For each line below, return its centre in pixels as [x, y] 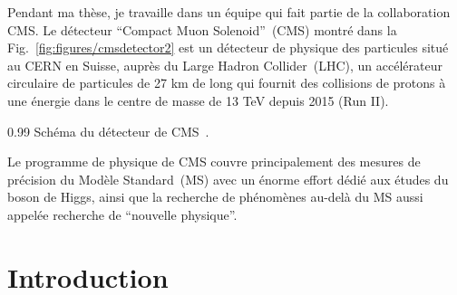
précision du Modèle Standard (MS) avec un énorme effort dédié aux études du [228, 179]
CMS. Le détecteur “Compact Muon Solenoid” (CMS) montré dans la [202, 29]
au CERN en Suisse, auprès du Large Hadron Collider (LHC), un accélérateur [225, 65]
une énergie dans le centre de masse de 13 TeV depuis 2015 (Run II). [198, 100]
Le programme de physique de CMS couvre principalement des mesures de [214, 162]
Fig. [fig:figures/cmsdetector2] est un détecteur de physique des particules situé [228, 48]
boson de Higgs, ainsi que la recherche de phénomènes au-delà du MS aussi [215, 197]
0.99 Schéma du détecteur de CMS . [108, 131]
